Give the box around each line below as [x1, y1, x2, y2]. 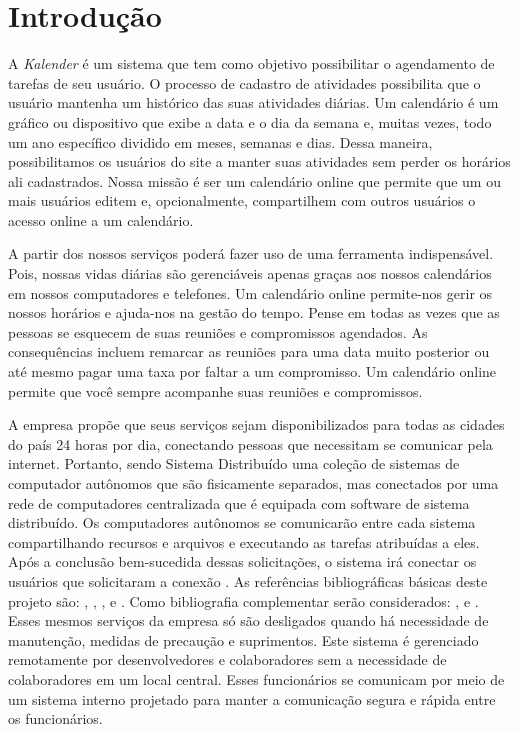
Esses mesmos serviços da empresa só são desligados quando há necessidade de [8, 610, 489, 631]
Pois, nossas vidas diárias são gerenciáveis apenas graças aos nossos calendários [8, 263, 492, 284]
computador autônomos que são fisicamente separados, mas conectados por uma [8, 473, 499, 493]
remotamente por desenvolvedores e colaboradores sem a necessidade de [8, 649, 447, 670]
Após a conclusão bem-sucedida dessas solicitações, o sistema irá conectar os [8, 551, 477, 572]
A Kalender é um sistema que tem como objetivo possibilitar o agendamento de [8, 53, 495, 74]
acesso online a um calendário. [8, 209, 194, 230]
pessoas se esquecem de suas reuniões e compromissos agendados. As [8, 321, 428, 342]
